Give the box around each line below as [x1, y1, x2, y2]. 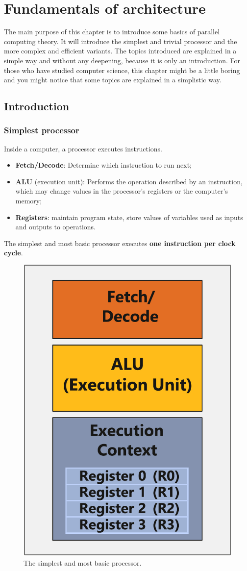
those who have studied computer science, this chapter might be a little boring [4, 65, 240, 75]
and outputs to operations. [15, 222, 96, 232]
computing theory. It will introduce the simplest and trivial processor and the [4, 36, 237, 46]
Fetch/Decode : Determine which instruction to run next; [15, 160, 192, 170]
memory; [15, 196, 42, 206]
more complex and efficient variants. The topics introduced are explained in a [4, 46, 237, 56]
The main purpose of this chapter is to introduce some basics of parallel [4, 26, 220, 37]
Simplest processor [4, 124, 79, 136]
